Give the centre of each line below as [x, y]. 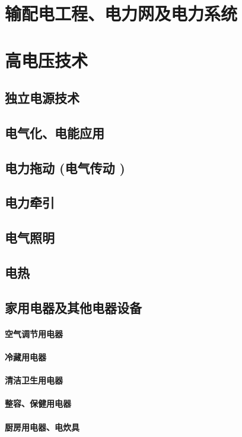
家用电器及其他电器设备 [73, 307]
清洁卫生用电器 [34, 380]
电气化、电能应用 [55, 132]
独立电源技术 [42, 98]
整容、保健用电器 [38, 403]
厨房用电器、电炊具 [42, 427]
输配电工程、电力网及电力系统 [121, 13]
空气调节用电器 [34, 333]
